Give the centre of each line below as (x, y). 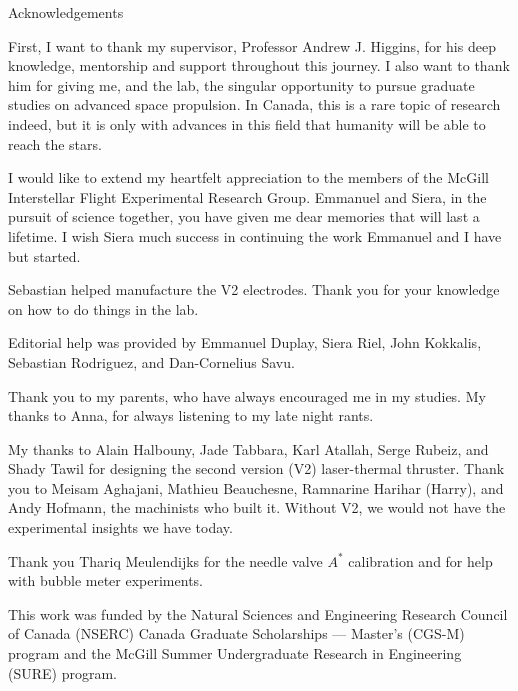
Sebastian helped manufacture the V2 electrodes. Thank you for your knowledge (254, 289)
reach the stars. (55, 143)
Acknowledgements (66, 12)
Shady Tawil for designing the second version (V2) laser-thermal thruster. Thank (256, 468)
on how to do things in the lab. (103, 308)
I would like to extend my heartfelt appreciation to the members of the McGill (248, 177)
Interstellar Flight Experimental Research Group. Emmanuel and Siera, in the (247, 196)
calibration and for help (420, 560)
